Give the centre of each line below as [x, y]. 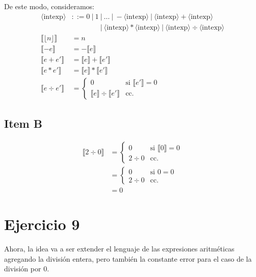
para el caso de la [224, 258]
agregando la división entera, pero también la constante [91, 258]
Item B [23, 123]
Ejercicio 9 [42, 224]
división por [23, 269]
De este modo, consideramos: [49, 6]
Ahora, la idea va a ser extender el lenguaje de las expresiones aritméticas [119, 249]
